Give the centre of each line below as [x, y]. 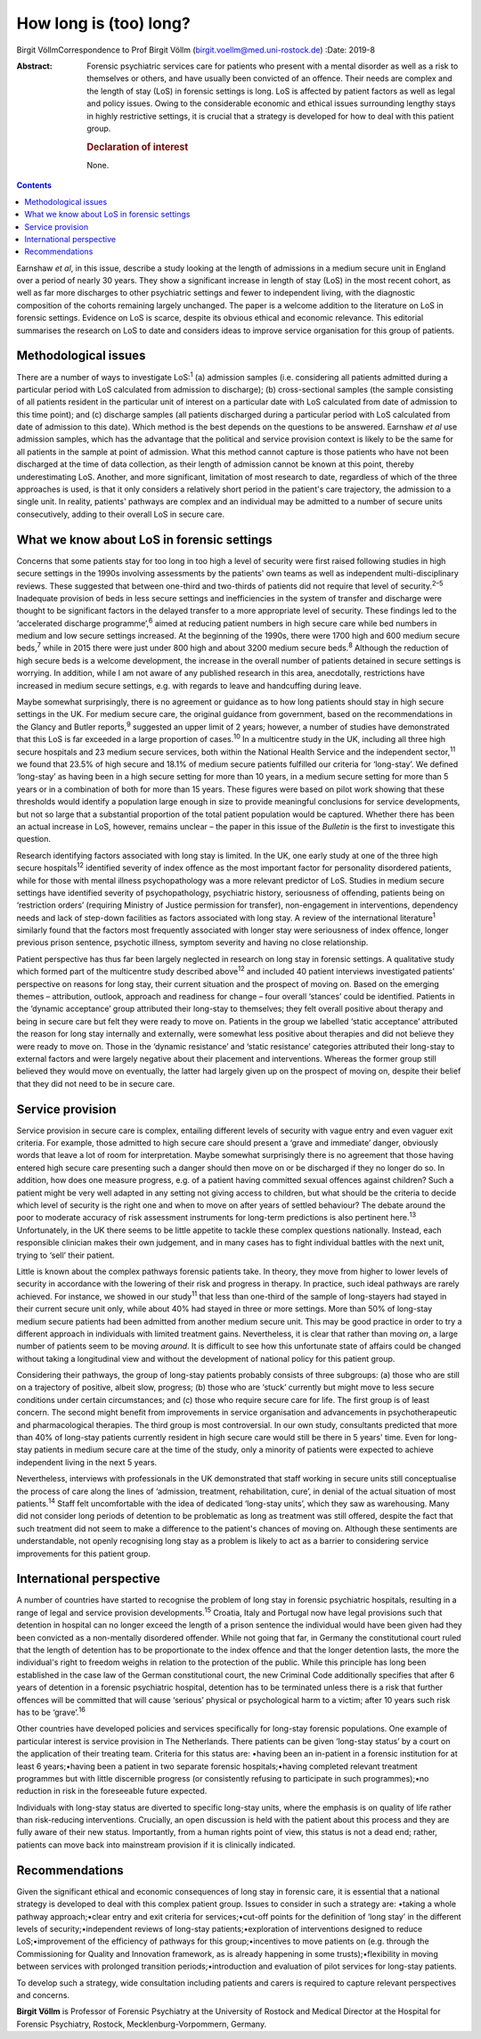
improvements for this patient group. [83, 1554]
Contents [34, 185]
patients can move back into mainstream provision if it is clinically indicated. [156, 1845]
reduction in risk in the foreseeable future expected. [112, 1791]
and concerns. [43, 1994]
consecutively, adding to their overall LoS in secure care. [121, 514]
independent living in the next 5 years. [87, 1462]
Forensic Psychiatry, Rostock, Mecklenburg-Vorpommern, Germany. [142, 2024]
